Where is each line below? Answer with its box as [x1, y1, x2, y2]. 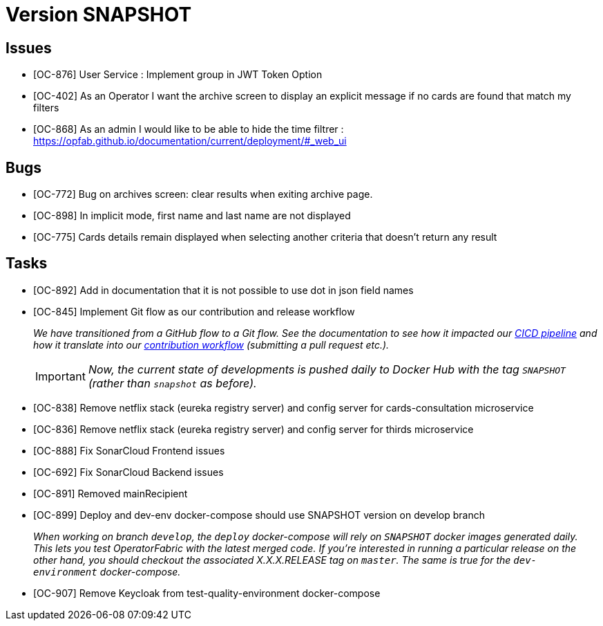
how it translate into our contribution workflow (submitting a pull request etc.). [33, 338, 390, 351]
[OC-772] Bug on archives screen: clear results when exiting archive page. [33, 188, 373, 201]
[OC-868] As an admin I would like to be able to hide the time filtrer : [33, 123, 344, 136]
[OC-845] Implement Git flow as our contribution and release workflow [33, 305, 355, 317]
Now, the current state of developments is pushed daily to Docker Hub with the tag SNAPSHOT [88, 362, 566, 376]
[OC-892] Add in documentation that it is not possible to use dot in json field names [33, 284, 414, 296]
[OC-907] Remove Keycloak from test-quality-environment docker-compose [33, 587, 381, 599]
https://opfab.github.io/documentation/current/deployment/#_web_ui [33, 135, 347, 147]
